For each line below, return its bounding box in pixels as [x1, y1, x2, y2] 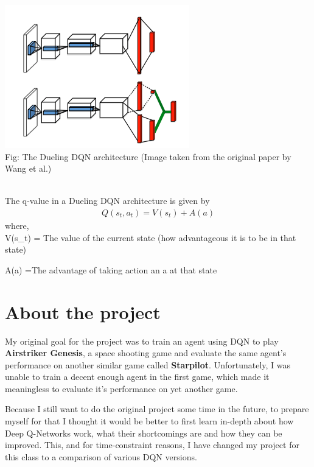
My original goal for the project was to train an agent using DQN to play [5, 334, 279, 347]
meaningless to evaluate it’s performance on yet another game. [5, 382, 238, 395]
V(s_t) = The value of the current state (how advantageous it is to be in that [5, 231, 296, 244]
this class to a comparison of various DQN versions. [5, 450, 197, 463]
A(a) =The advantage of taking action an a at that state [5, 263, 217, 276]
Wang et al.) [5, 162, 52, 175]
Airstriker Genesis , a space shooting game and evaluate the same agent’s [5, 346, 287, 359]
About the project [5, 299, 161, 324]
